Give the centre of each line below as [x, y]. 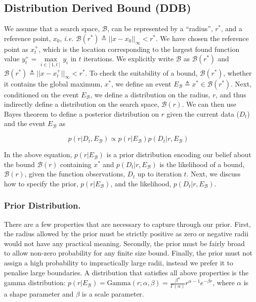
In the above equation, [38, 154]
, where [224, 282]
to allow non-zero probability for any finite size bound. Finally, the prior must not [128, 253]
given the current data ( [203, 113]
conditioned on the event [42, 94]
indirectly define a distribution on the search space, [82, 104]
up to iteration [160, 174]
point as [16, 49]
